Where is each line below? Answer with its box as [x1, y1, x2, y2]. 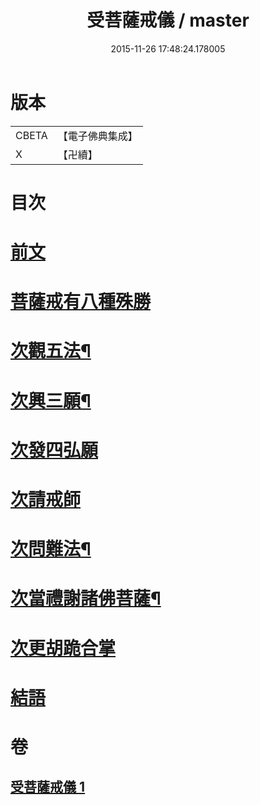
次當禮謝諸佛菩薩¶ [10, 587, 162, 610]
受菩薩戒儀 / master [86, 9, 250, 32]
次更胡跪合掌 [10, 637, 117, 660]
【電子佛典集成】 [57, 129, 138, 143]
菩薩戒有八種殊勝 [10, 291, 152, 313]
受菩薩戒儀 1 [10, 779, 86, 796]
